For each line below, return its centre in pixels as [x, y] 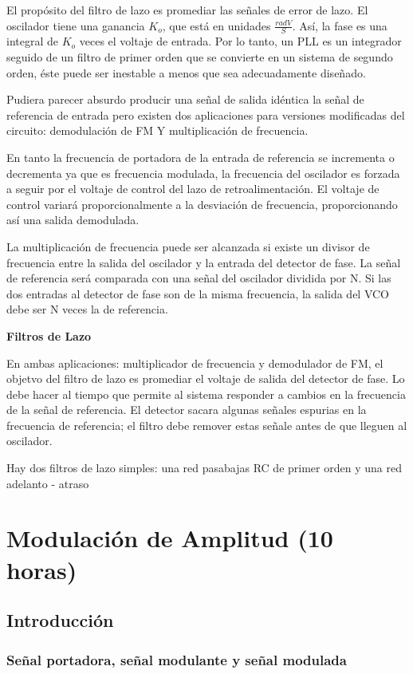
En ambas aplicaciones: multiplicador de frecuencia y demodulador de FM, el [195, 363]
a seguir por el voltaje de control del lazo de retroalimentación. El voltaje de [193, 189]
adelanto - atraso [48, 483]
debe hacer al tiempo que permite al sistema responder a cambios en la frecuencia [206, 394]
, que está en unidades [216, 25]
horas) [42, 569]
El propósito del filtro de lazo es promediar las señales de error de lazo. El [187, 10]
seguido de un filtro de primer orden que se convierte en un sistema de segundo [200, 57]
